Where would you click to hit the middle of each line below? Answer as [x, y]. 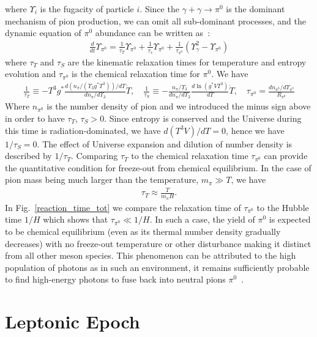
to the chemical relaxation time [190, 156]
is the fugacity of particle [87, 9]
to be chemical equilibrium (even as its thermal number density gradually [143, 231]
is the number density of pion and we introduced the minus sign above [179, 106]
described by [28, 156]
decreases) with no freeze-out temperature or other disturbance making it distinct [158, 243]
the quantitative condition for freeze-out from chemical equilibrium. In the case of [158, 167]
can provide [286, 156]
